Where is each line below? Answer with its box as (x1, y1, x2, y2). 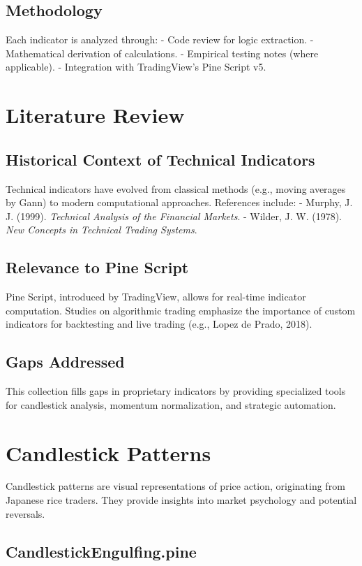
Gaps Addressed (6, 351, 125, 372)
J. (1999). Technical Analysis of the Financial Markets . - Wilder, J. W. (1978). (6, 208, 342, 223)
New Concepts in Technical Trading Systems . (6, 222, 197, 237)
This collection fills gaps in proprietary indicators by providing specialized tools (6, 384, 346, 398)
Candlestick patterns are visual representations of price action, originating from (6, 479, 345, 493)
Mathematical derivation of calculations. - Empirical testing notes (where (6, 45, 319, 60)
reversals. (6, 506, 45, 521)
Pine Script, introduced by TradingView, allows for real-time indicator (6, 289, 306, 304)
